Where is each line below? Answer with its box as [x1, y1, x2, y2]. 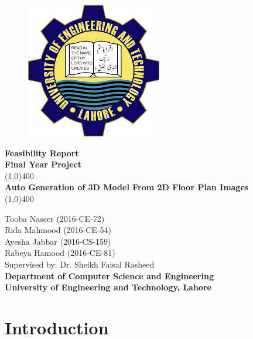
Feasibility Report [5, 146, 79, 159]
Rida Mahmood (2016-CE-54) [5, 224, 112, 236]
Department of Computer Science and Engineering [5, 269, 214, 282]
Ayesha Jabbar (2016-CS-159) [5, 235, 111, 247]
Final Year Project [5, 158, 82, 170]
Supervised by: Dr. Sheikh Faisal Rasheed [5, 258, 155, 270]
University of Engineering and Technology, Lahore [5, 281, 211, 293]
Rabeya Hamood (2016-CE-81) [5, 246, 115, 259]
